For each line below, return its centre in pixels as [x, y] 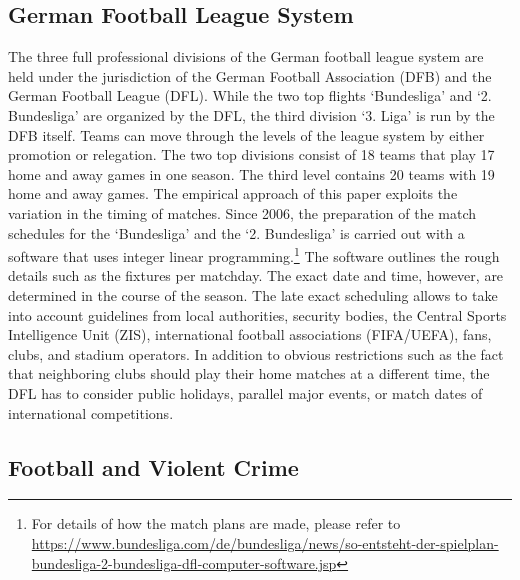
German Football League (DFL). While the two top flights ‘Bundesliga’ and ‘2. [250, 95]
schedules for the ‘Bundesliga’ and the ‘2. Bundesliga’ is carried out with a [236, 232]
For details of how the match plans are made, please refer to [216, 523]
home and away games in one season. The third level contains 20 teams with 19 [251, 173]
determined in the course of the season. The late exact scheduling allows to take [253, 294]
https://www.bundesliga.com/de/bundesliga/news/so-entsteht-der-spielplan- [265, 542]
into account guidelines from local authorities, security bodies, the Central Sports [257, 314]
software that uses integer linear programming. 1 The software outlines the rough [254, 254]
